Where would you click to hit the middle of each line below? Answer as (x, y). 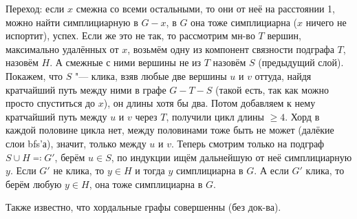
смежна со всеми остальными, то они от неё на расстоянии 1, (205, 8)
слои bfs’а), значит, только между (76, 143)
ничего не (326, 22)
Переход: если (35, 8)
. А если (271, 170)
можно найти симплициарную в (72, 22)
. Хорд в (302, 116)
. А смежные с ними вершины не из (126, 62)
